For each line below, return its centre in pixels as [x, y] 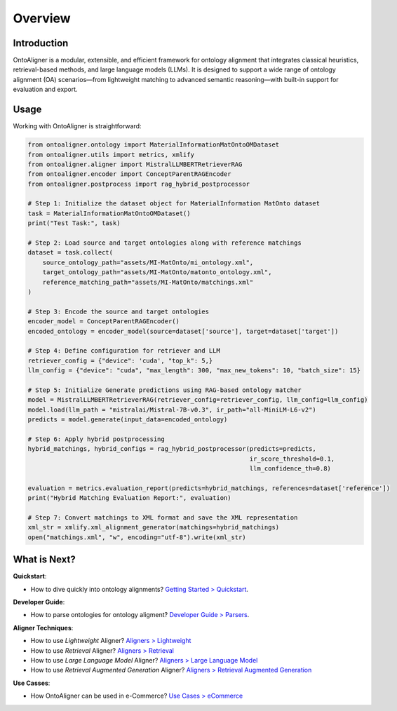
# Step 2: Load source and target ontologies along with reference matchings [164, 243]
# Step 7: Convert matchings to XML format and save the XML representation [163, 517]
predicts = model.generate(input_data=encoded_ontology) [128, 420]
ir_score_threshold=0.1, [292, 459]
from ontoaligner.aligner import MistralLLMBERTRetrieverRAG [135, 164]
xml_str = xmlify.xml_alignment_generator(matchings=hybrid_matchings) [154, 527]
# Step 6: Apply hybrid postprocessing [96, 439]
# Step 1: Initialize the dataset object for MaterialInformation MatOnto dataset [174, 204]
